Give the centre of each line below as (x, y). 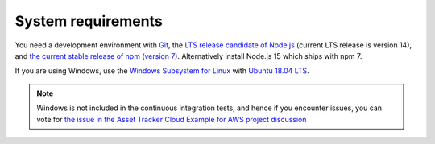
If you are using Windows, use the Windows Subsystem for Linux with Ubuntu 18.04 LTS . (162, 71)
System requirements (89, 21)
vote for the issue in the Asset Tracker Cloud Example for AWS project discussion (172, 119)
